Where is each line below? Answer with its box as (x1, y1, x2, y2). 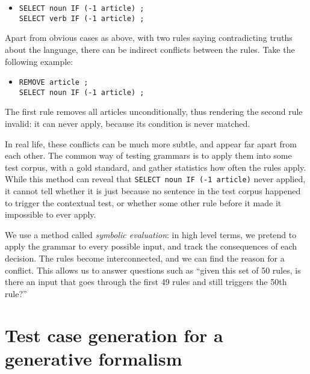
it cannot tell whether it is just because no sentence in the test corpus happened (5, 185, 301, 197)
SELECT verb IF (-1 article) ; (19, 14, 144, 23)
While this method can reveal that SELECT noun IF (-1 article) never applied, (5, 173, 306, 185)
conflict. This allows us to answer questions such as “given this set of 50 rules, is (5, 263, 301, 276)
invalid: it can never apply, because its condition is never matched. (5, 117, 250, 129)
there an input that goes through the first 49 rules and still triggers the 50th (5, 275, 287, 288)
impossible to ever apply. (5, 208, 96, 221)
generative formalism (5, 346, 182, 370)
